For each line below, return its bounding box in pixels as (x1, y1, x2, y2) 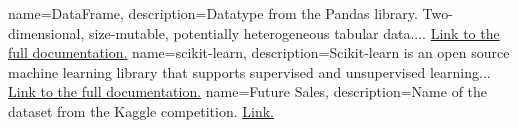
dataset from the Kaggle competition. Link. (8, 100, 274, 121)
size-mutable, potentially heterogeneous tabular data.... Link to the (88, 22, 500, 43)
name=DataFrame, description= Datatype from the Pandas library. (8, 3, 418, 23)
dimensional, (8, 22, 85, 43)
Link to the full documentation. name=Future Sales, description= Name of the (8, 81, 488, 102)
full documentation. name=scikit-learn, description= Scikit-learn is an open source (8, 42, 510, 63)
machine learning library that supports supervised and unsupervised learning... (8, 61, 491, 82)
